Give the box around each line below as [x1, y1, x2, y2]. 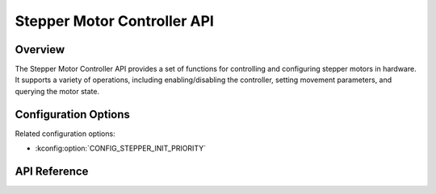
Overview [15, 43, 65, 56]
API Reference [15, 164, 89, 178]
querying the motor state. [15, 86, 100, 96]
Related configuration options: [15, 129, 116, 138]
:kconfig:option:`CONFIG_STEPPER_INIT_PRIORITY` [35, 143, 206, 153]
